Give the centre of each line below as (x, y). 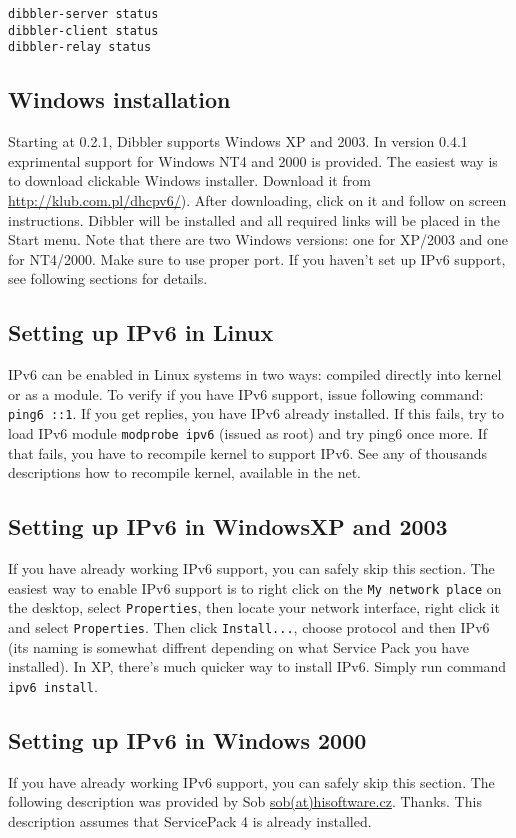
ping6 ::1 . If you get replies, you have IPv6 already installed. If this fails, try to (256, 413)
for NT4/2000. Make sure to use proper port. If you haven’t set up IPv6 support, (257, 258)
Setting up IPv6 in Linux (141, 332)
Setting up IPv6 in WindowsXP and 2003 (228, 526)
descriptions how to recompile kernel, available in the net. (184, 472)
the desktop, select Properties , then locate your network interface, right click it (254, 607)
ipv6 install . (53, 685)
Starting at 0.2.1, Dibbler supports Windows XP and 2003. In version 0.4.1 (238, 141)
